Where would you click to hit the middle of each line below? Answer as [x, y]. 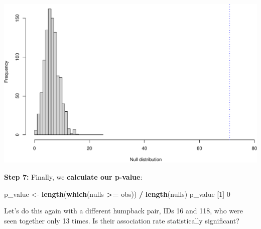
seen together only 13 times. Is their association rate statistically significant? [122, 220]
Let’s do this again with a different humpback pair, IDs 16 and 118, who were [123, 211]
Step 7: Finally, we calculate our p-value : [73, 177]
